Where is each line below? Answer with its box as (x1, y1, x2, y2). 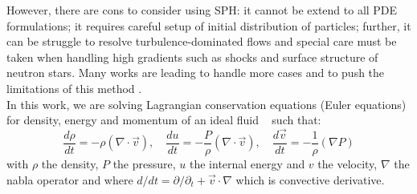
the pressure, (112, 156, 176, 172)
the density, (41, 156, 99, 172)
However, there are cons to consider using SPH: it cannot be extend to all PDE (6, 2, 398, 18)
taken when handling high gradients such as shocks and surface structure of (6, 48, 378, 65)
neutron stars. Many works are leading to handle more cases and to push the (6, 64, 385, 81)
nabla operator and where (6, 171, 133, 188)
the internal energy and (189, 156, 305, 172)
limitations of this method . (6, 79, 142, 96)
